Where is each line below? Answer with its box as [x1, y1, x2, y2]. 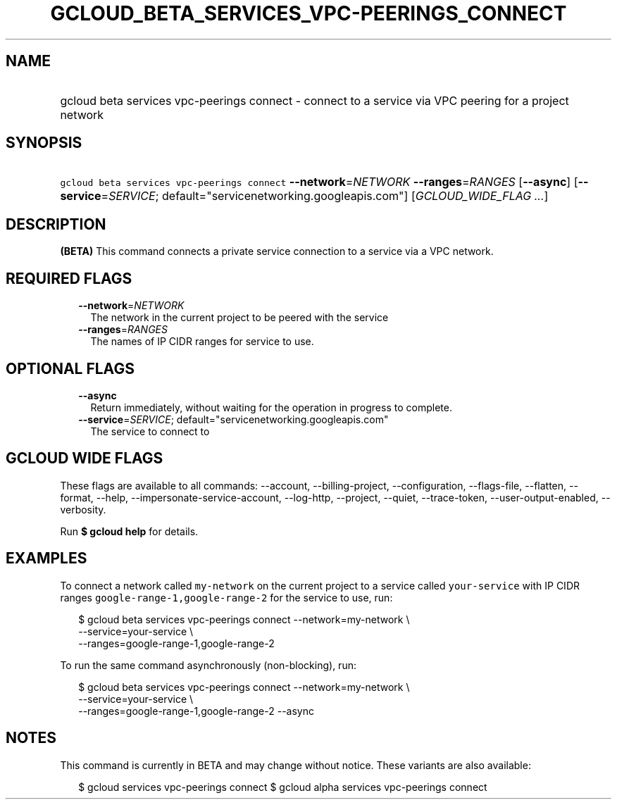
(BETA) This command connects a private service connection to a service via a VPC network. [60, 245, 494, 258]
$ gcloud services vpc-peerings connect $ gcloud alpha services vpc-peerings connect [78, 780, 487, 793]
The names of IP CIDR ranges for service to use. [90, 335, 314, 348]
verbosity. [60, 503, 106, 516]
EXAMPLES [6, 549, 87, 568]
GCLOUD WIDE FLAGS [6, 449, 163, 468]
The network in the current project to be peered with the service [90, 311, 389, 324]
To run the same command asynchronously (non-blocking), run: [60, 659, 356, 671]
